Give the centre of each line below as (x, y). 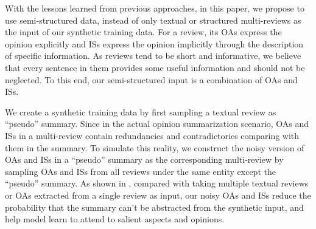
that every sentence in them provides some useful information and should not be (155, 67)
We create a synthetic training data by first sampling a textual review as (141, 111)
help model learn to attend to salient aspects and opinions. (115, 219)
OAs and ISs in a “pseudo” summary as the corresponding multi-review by (144, 159)
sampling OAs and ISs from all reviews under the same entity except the (140, 171)
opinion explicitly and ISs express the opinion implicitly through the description (154, 43)
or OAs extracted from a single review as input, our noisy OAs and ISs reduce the (158, 195)
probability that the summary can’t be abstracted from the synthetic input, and (154, 207)
